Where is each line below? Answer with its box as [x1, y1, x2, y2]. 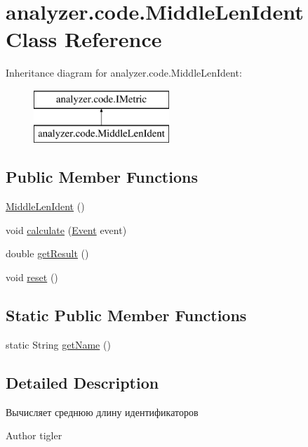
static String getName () [6, 337, 111, 351]
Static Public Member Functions [6, 304, 247, 326]
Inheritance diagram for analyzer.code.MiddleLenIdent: [6, 65, 242, 80]
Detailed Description [6, 371, 159, 393]
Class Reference [6, 25, 162, 53]
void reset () [6, 270, 58, 285]
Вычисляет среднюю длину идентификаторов [6, 404, 199, 419]
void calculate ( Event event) [6, 222, 127, 237]
